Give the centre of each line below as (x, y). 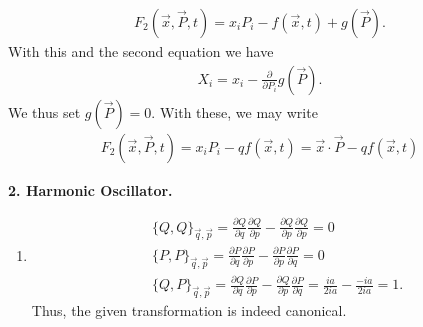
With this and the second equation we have (141, 51)
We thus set (44, 111)
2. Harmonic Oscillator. (90, 189)
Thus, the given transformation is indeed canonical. (189, 309)
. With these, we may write (234, 111)
